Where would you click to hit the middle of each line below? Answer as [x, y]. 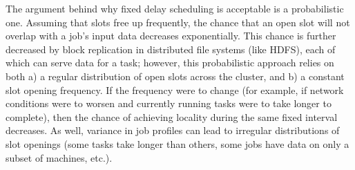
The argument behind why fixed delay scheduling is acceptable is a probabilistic [175, 8]
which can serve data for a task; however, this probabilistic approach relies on [170, 63]
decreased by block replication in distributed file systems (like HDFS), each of [171, 49]
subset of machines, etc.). [59, 157]
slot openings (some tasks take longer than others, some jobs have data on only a [177, 143]
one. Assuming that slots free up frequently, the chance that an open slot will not [178, 22]
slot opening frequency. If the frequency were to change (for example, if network [175, 89]
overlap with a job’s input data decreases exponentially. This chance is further [171, 36]
